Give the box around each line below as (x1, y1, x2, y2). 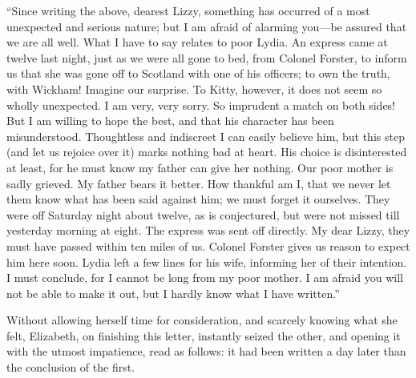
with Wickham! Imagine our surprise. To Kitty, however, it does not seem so (6, 80, 382, 97)
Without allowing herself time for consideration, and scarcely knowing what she (6, 312, 398, 328)
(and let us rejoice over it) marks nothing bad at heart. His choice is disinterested (6, 143, 407, 160)
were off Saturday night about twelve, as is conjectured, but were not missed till (6, 206, 400, 223)
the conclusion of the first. (6, 359, 135, 376)
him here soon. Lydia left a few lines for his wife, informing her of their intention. (6, 253, 407, 270)
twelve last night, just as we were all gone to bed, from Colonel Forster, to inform (6, 49, 407, 66)
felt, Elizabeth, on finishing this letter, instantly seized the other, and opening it (6, 327, 401, 344)
